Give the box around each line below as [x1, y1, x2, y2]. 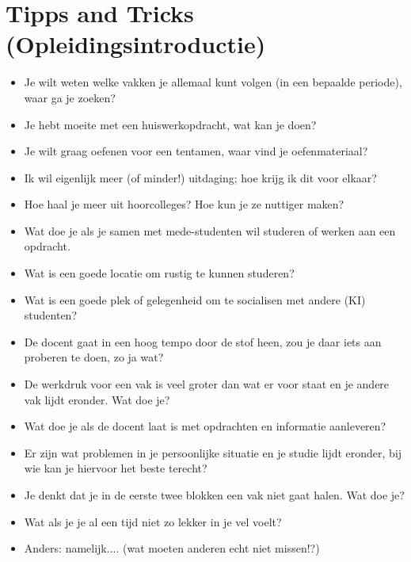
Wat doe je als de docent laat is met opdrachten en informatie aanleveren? [24, 418, 386, 434]
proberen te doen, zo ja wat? [24, 349, 164, 365]
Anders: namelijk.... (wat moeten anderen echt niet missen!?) [24, 540, 320, 556]
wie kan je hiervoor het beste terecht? [24, 460, 207, 476]
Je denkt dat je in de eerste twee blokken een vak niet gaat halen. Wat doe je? [24, 487, 405, 503]
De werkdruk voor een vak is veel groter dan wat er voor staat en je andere [24, 376, 390, 392]
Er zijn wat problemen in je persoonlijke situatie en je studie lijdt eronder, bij [24, 444, 402, 461]
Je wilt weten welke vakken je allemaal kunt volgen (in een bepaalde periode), [24, 74, 402, 90]
